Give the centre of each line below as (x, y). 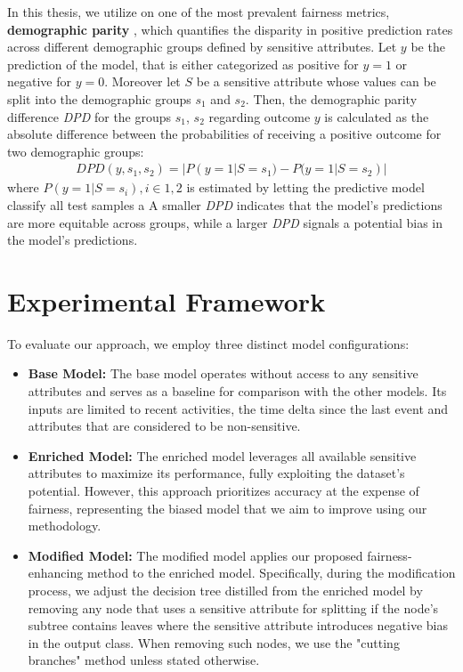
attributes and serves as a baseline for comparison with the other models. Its (237, 391)
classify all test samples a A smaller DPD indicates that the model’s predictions (225, 204)
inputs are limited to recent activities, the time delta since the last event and (238, 408)
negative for (39, 81)
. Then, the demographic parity (331, 98)
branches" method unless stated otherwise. (144, 660)
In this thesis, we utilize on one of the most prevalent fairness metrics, (199, 12)
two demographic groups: (76, 151)
